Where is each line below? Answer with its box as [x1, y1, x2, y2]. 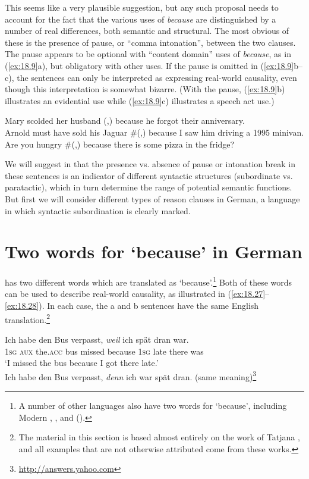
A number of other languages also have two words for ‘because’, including [18, 399, 287, 411]
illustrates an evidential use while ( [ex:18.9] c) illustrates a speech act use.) [5, 94, 275, 107]
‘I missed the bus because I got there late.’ [5, 356, 159, 369]
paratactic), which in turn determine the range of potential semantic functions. [5, 181, 292, 193]
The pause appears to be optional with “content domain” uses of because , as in [5, 48, 291, 60]
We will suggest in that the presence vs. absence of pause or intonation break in [5, 158, 296, 170]
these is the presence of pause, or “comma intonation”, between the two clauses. [5, 36, 296, 48]
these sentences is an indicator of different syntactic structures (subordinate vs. [5, 169, 293, 181]
